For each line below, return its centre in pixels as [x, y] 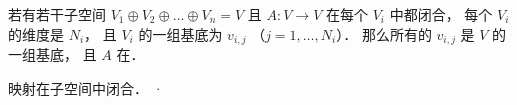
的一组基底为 [180, 33]
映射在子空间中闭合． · [86, 87]
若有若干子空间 [57, 14]
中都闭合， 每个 [441, 14]
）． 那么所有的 [384, 33]
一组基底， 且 [52, 54]
